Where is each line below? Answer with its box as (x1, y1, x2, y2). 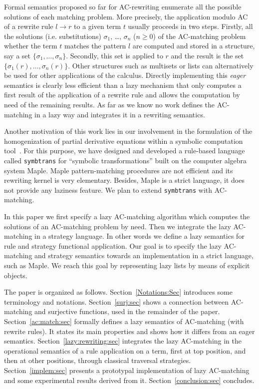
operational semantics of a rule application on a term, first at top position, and (4, 345, 246, 356)
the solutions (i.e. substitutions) (4, 30, 101, 41)
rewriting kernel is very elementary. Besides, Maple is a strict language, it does (4, 175, 245, 185)
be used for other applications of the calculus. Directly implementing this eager (4, 70, 246, 80)
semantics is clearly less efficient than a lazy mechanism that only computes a (4, 79, 242, 90)
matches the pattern (64, 40, 126, 51)
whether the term (4, 40, 57, 51)
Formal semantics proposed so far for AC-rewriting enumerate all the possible (4, 1, 242, 11)
